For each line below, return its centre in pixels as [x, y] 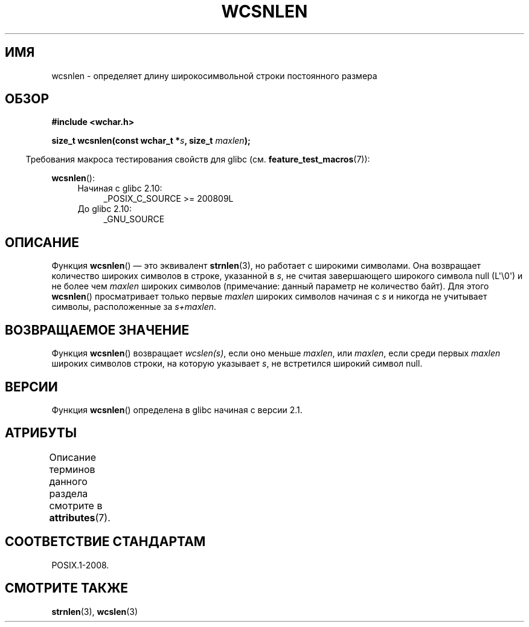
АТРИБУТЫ [41, 433]
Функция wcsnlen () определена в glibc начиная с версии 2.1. [177, 410]
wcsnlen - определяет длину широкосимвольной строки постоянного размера [214, 76]
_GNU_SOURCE [134, 219]
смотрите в [76, 505]
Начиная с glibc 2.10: [120, 188]
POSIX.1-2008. [80, 565]
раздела [69, 493]
